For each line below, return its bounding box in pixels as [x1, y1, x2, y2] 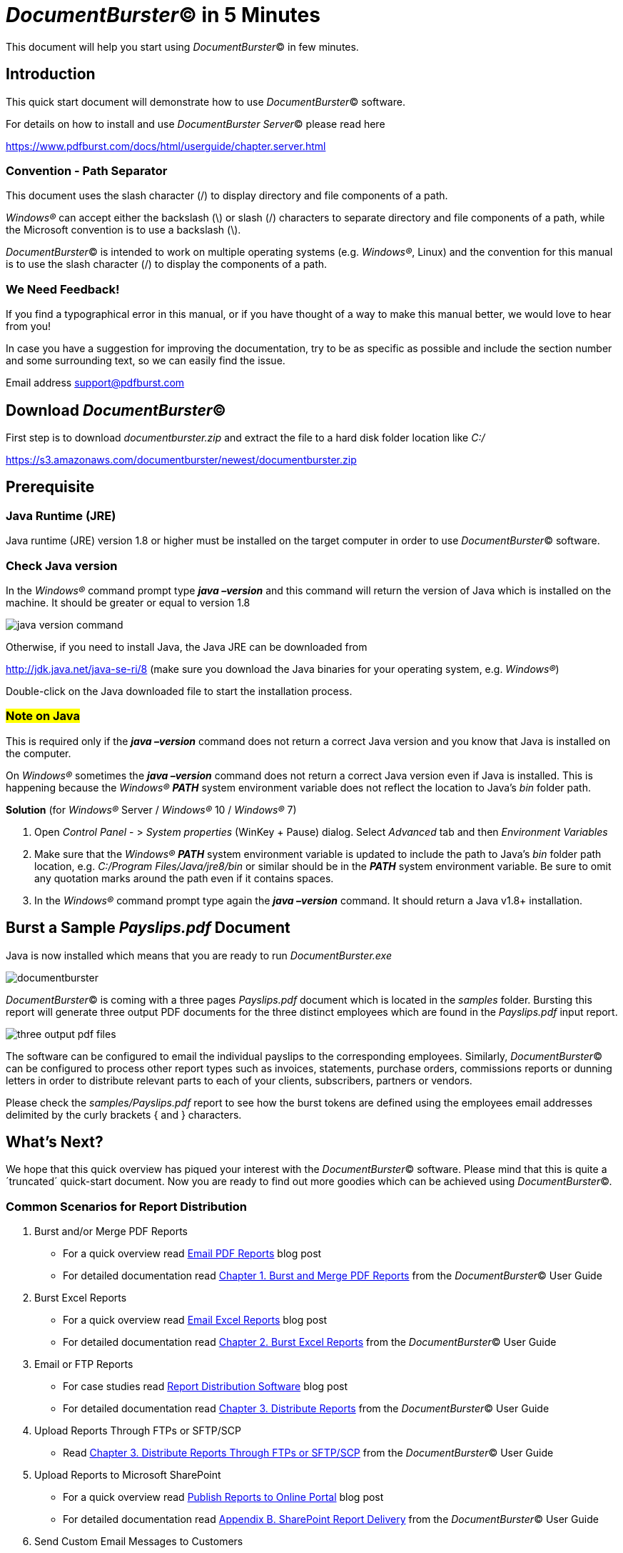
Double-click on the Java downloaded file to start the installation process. [6, 684, 353, 697]
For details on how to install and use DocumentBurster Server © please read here [6, 117, 385, 130]
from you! [6, 320, 51, 333]
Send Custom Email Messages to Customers [34, 1535, 243, 1548]
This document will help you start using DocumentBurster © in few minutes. [6, 40, 359, 53]
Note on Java [6, 709, 80, 724]
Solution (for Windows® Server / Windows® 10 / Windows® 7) [6, 803, 297, 816]
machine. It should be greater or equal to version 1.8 [6, 596, 250, 609]
